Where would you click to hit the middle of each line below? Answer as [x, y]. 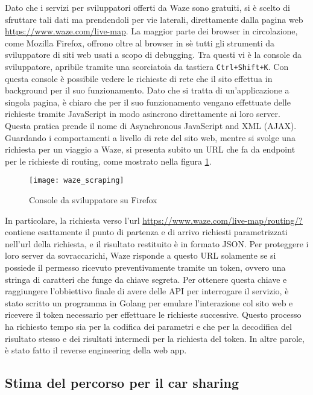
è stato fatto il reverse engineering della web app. [96, 350]
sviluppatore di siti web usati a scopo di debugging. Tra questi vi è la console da [153, 55]
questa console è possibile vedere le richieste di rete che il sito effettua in [139, 78]
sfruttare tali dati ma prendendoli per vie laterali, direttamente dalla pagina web [154, 19]
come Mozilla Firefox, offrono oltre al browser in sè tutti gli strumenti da [140, 43]
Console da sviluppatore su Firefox [93, 200]
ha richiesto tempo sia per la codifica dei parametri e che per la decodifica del [148, 326]
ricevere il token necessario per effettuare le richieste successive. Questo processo [153, 314]
